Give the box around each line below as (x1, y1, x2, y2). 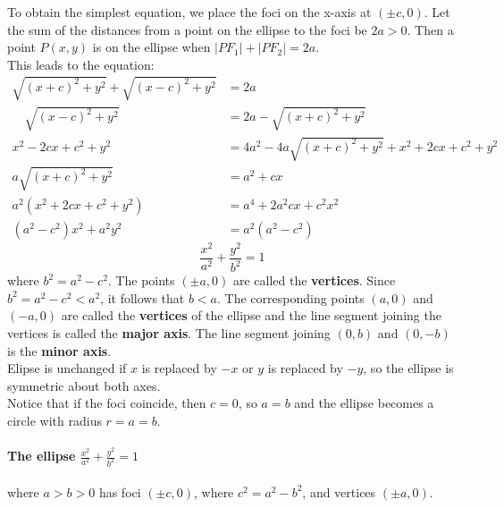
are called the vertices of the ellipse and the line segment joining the (61, 306, 441, 325)
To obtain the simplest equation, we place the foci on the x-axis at (7, 3, 372, 21)
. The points (107, 271, 175, 290)
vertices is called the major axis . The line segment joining (7, 324, 331, 343)
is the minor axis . (7, 341, 112, 360)
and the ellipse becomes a (294, 394, 434, 412)
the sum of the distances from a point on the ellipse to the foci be (7, 20, 367, 38)
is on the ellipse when (92, 38, 211, 56)
